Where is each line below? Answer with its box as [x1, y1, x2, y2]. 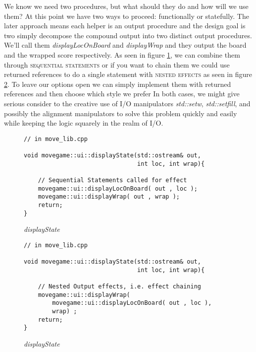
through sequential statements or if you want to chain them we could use [4, 59, 230, 70]
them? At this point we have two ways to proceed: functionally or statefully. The [4, 10, 249, 21]
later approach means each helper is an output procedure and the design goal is [4, 20, 246, 31]
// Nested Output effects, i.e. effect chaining [38, 283, 201, 290]
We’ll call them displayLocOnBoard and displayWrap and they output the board [4, 40, 247, 50]
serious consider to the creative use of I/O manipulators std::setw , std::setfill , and [4, 98, 251, 108]
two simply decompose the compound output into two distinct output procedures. [4, 30, 252, 40]
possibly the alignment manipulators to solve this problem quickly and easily [4, 108, 237, 118]
